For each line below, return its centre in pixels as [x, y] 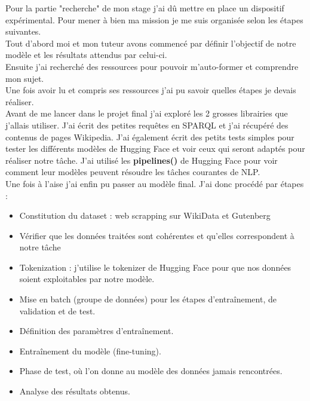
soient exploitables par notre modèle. [87, 279]
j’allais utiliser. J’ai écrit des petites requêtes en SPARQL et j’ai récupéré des [147, 125]
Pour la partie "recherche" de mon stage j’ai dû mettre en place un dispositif [145, 8]
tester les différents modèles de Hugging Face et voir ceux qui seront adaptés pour [155, 149]
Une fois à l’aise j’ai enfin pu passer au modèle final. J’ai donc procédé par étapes [155, 183]
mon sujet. [25, 78]
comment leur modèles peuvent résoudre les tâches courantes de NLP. [133, 172]
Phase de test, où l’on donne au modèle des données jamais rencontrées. [151, 371]
